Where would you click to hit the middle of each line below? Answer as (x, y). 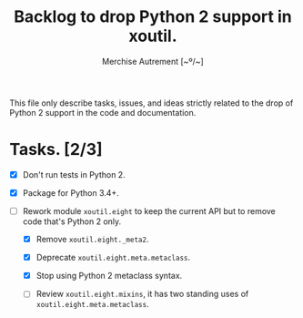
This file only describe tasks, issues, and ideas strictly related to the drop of (151, 103)
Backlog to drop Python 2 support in (153, 17)
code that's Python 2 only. (72, 221)
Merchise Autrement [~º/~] (153, 61)
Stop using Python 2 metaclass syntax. (109, 276)
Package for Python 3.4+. (71, 192)
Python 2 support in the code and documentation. (103, 112)
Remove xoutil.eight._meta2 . (92, 240)
